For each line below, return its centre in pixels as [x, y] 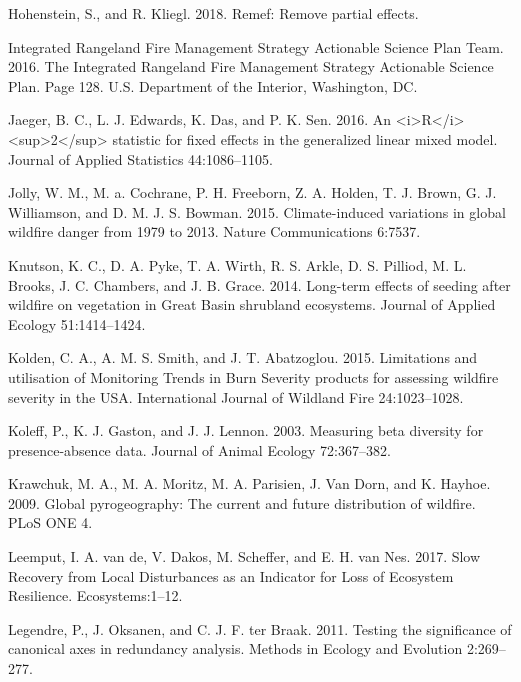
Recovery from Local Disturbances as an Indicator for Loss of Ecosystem [231, 575]
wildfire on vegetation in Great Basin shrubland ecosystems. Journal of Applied [252, 304]
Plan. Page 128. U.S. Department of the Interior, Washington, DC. [213, 85]
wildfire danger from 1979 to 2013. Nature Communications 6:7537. [214, 231]
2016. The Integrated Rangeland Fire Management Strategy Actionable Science [251, 66]
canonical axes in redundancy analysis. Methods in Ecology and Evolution [235, 648]
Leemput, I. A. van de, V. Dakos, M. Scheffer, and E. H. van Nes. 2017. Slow [244, 556]
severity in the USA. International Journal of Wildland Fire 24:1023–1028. [236, 396]
